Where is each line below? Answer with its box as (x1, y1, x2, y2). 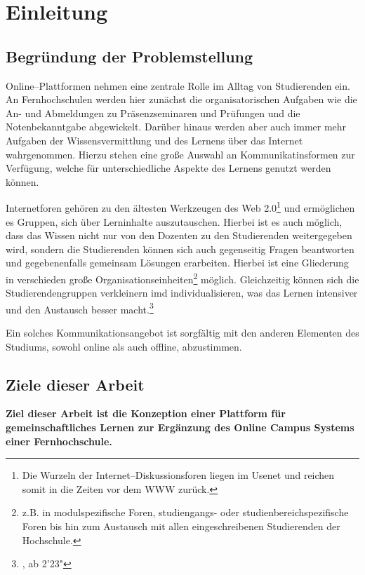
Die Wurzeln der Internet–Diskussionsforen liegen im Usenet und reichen (22, 468, 335, 482)
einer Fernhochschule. (6, 433, 112, 448)
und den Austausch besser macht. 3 (6, 299, 154, 316)
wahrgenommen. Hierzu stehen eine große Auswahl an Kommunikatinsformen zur (6, 147, 355, 161)
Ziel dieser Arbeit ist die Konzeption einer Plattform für (6, 406, 286, 421)
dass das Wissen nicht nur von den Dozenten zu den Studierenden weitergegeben (6, 228, 352, 243)
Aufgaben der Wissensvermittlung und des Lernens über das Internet (6, 133, 303, 147)
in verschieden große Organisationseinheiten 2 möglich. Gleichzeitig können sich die (6, 269, 359, 286)
